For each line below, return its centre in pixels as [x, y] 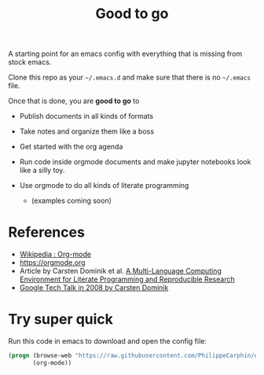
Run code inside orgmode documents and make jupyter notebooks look [135, 162]
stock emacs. [30, 62]
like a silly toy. [42, 171]
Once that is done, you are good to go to [74, 101]
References [46, 232]
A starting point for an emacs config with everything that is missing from [125, 54]
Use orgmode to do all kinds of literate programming [104, 186]
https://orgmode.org [52, 263]
